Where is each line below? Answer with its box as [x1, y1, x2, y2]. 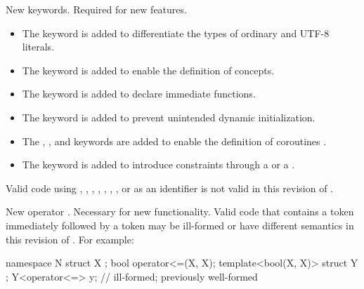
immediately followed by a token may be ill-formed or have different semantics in [6, 217, 354, 232]
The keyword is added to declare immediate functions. [22, 86, 256, 101]
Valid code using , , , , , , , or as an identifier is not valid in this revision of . [6, 180, 334, 195]
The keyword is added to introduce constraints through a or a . [22, 157, 295, 172]
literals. [22, 39, 55, 54]
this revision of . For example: [6, 231, 134, 246]
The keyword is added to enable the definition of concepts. [22, 62, 275, 77]
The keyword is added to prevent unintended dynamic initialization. [22, 109, 316, 124]
